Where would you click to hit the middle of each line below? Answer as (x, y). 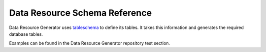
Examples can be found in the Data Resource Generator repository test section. (89, 43)
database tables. (26, 34)
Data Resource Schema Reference (81, 13)
